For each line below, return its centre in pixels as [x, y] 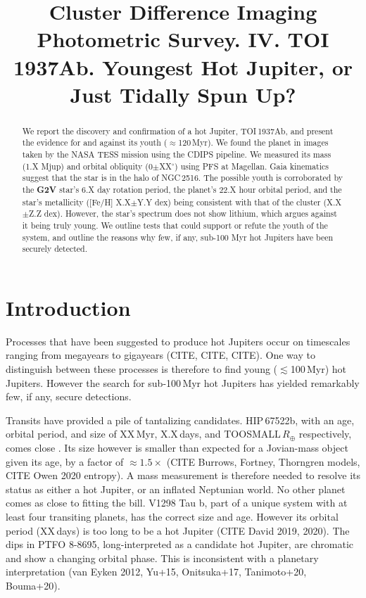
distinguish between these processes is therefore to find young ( [142, 369]
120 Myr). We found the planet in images [253, 142]
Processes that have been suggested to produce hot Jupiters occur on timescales [178, 341]
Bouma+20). [33, 585]
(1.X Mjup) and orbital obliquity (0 [87, 166]
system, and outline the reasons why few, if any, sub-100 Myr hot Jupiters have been [178, 237]
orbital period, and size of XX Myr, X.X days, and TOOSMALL [143, 434]
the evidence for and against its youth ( [95, 142]
